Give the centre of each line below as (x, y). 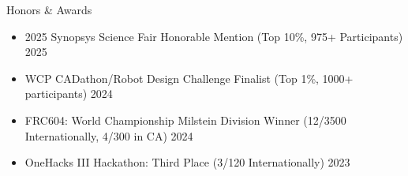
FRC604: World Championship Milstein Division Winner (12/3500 (185, 120)
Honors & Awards (49, 9)
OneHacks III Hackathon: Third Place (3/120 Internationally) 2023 (187, 162)
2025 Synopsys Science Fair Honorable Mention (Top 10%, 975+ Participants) (214, 36)
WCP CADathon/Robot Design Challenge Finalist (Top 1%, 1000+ (189, 78)
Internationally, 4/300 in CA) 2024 (109, 135)
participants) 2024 (69, 94)
